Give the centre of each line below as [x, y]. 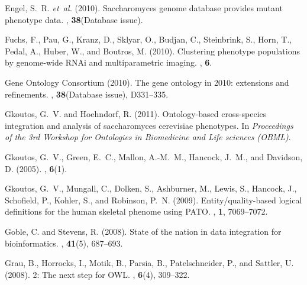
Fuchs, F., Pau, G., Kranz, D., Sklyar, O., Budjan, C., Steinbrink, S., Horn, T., [148, 39]
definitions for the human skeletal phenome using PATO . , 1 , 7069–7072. [136, 211]
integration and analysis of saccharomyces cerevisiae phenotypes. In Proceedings [149, 125]
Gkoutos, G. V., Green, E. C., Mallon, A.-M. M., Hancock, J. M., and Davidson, [154, 156]
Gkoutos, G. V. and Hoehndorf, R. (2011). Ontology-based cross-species [136, 114]
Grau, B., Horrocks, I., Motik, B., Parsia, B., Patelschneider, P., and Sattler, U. [149, 263]
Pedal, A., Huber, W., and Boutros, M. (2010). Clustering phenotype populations [152, 51]
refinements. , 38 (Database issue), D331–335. [87, 94]
